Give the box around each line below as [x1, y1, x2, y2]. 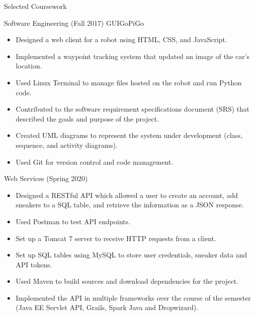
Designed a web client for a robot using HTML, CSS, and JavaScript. [15, 34, 227, 45]
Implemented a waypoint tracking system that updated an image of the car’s [15, 51, 250, 61]
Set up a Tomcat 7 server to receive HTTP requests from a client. [15, 233, 216, 243]
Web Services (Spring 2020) [4, 173, 88, 184]
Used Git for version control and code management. [15, 156, 173, 167]
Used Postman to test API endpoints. [15, 216, 130, 226]
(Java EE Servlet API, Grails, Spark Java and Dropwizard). [15, 302, 198, 313]
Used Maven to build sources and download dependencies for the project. [15, 276, 239, 286]
